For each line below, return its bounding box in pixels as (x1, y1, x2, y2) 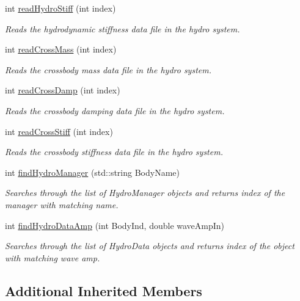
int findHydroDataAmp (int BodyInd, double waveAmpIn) (5, 219, 225, 231)
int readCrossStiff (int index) (5, 125, 113, 137)
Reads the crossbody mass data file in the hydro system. (5, 63, 211, 76)
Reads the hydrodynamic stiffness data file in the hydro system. (5, 22, 240, 35)
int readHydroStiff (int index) (5, 2, 116, 14)
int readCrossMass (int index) (5, 43, 117, 56)
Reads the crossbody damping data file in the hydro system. (5, 104, 225, 117)
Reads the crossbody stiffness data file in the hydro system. (5, 145, 223, 158)
